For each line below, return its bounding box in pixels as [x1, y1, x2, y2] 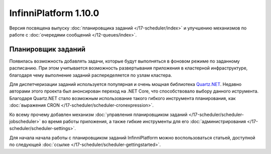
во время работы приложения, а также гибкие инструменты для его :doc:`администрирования [42, 118, 246, 124]
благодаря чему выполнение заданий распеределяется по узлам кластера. [9, 72, 173, 78]
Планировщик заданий [9, 45, 86, 53]
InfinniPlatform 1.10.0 [9, 7, 99, 18]
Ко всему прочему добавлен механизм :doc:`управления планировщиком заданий [9, 111, 188, 117]
